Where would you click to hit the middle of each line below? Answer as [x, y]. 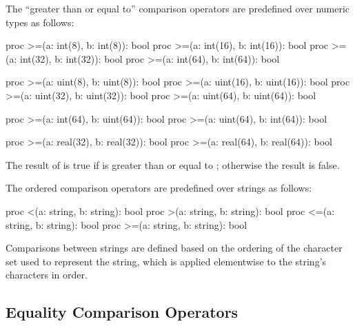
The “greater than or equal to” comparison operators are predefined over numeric [178, 8]
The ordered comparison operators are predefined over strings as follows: [159, 188]
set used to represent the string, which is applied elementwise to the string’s [166, 261]
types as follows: [40, 22]
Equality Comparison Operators [122, 312]
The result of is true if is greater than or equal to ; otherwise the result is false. [173, 164]
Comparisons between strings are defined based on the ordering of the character [174, 248]
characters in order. [47, 275]
